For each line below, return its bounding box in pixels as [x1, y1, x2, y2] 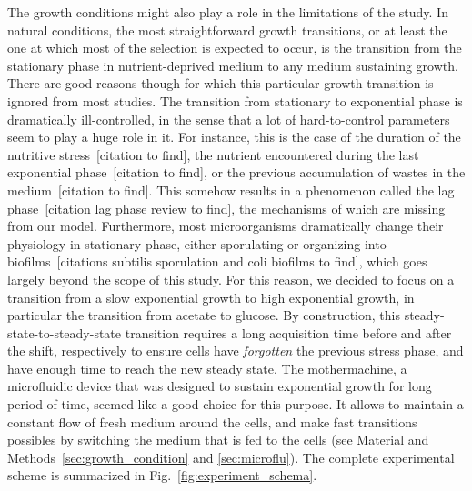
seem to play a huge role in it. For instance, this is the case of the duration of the [7, 127, 461, 146]
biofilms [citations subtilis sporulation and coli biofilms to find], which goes [7, 252, 427, 271]
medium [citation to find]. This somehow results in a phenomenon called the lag [7, 180, 455, 199]
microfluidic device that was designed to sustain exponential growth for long [7, 376, 432, 396]
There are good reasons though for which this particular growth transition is [7, 74, 434, 93]
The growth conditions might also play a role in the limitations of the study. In [7, 3, 448, 21]
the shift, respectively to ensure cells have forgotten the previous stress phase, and [7, 341, 464, 360]
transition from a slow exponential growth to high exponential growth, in [7, 287, 415, 306]
